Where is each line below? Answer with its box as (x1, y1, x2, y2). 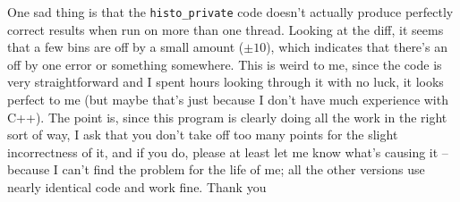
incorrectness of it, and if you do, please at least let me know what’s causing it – (7, 142, 448, 161)
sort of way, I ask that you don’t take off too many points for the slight (7, 125, 398, 144)
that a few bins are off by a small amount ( (7, 38, 244, 56)
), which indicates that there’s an (266, 38, 447, 56)
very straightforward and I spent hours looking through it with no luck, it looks (7, 72, 444, 91)
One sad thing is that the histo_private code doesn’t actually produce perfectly (7, 3, 454, 21)
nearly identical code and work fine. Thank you (7, 178, 267, 196)
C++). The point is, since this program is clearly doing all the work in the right (7, 107, 447, 126)
